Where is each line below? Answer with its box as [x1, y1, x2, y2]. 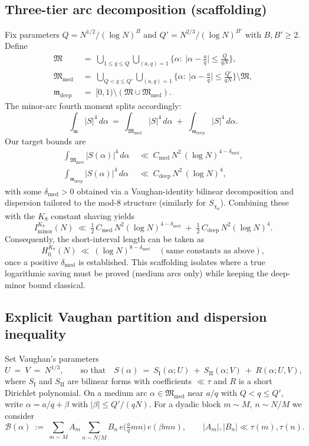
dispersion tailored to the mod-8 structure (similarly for [5, 196, 206, 209]
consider [5, 409, 34, 421]
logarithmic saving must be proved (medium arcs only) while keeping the [5, 267, 268, 279]
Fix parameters [5, 28, 60, 40]
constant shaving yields [51, 209, 135, 222]
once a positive [5, 255, 58, 267]
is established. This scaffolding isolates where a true [78, 255, 265, 267]
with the [5, 209, 35, 222]
